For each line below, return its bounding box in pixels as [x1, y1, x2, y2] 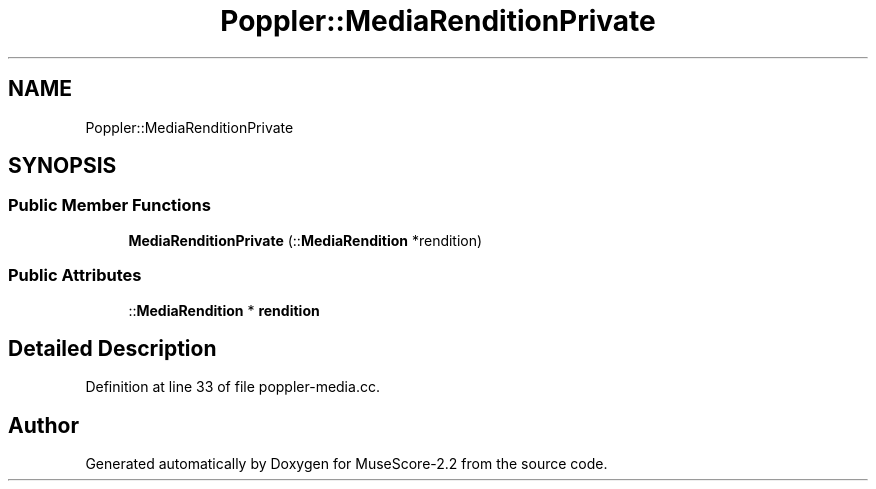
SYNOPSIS [8, 153, 117, 179]
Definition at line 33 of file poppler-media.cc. [85, 378, 380, 396]
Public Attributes [8, 265, 142, 286]
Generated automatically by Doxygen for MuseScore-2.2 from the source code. [85, 455, 608, 473]
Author [8, 412, 79, 438]
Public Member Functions [8, 195, 211, 216]
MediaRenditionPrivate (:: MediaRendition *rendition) [128, 231, 483, 249]
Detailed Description [8, 335, 217, 361]
